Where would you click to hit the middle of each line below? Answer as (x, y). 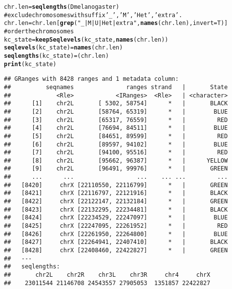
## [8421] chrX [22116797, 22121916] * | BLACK (116, 193)
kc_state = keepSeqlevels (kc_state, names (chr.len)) (86, 39)
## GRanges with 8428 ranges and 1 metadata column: (91, 79)
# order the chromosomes (39, 31)
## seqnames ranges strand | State (116, 87)
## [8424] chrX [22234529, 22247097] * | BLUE (116, 218)
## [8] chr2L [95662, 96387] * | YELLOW (116, 160)
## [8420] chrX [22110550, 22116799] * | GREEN (116, 185)
